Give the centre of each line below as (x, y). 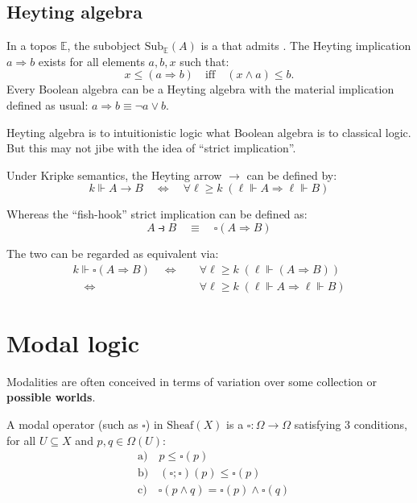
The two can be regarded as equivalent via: (113, 253)
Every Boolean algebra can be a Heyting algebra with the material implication (200, 89)
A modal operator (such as (72, 424)
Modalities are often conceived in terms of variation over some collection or (192, 381)
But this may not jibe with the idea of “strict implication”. (151, 148)
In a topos (32, 46)
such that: (204, 61)
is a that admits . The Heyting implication (306, 46)
